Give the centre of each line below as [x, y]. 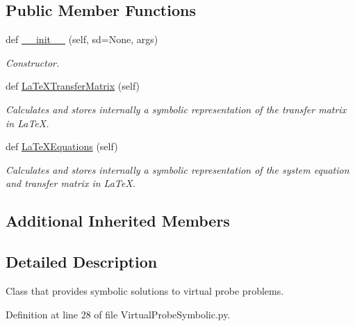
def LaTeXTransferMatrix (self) [73, 86]
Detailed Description [82, 262]
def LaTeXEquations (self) [62, 146]
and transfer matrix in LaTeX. [71, 183]
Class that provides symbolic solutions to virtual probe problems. [145, 290]
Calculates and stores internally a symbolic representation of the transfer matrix [176, 109]
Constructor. [33, 62]
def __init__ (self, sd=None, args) [82, 39]
